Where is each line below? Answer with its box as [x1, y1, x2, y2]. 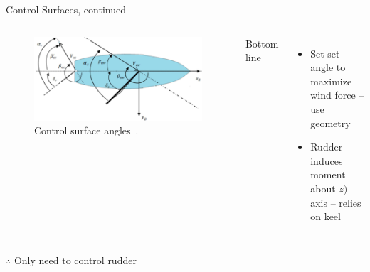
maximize [310, 73, 352, 88]
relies [339, 195, 361, 210]
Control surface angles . [34, 123, 139, 138]
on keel [310, 209, 341, 224]
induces [310, 153, 343, 168]
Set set [310, 45, 340, 60]
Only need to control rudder [14, 252, 137, 267]
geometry [310, 115, 351, 130]
